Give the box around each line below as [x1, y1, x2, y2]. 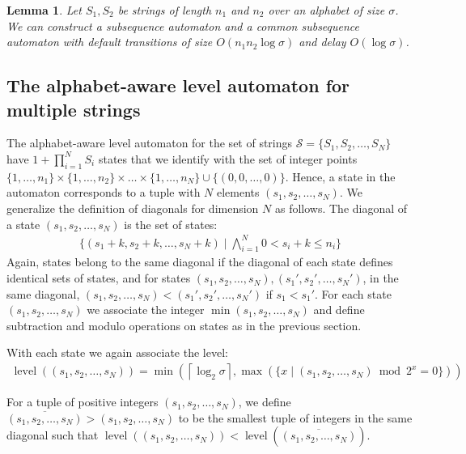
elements [216, 184, 260, 201]
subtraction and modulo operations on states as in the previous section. [6, 316, 362, 333]
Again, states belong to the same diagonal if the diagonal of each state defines [6, 253, 393, 270]
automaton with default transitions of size [6, 33, 213, 50]
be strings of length [117, 2, 212, 18]
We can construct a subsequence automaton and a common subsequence [6, 17, 360, 34]
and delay [299, 33, 346, 50]
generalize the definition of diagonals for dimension [6, 199, 259, 216]
